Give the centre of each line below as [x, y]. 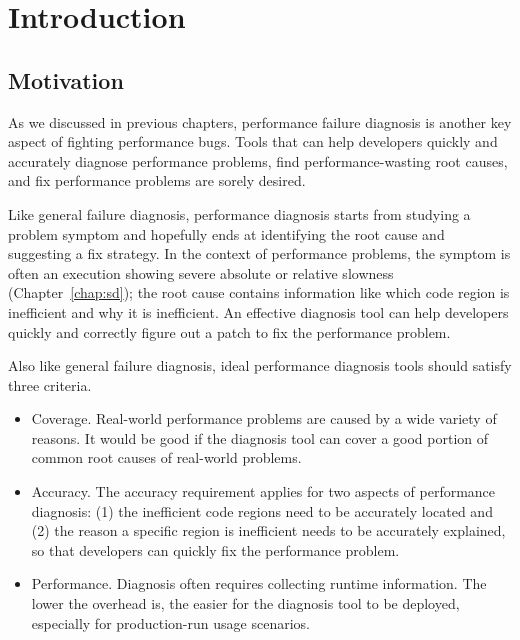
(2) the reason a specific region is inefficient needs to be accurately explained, [268, 530]
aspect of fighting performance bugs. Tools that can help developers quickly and [253, 141]
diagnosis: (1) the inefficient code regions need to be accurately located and [262, 510]
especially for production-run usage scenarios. [170, 622]
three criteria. [50, 384]
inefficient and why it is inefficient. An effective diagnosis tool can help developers [258, 311]
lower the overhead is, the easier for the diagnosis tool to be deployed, [245, 603]
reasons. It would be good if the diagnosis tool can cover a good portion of [260, 437]
